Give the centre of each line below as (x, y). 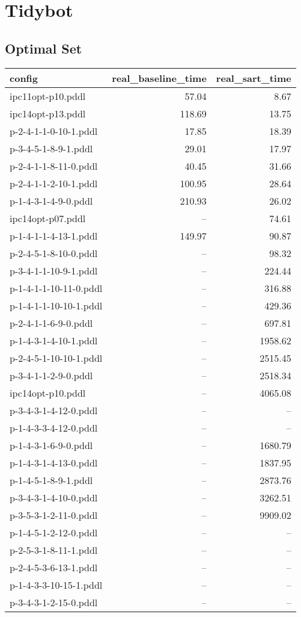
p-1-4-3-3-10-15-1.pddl (56, 584)
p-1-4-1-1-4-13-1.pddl (54, 235)
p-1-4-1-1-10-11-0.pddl (56, 288)
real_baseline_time (159, 78)
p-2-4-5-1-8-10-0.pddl (54, 253)
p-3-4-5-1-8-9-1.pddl (51, 148)
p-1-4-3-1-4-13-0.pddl (54, 462)
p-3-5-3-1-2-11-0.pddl (54, 515)
